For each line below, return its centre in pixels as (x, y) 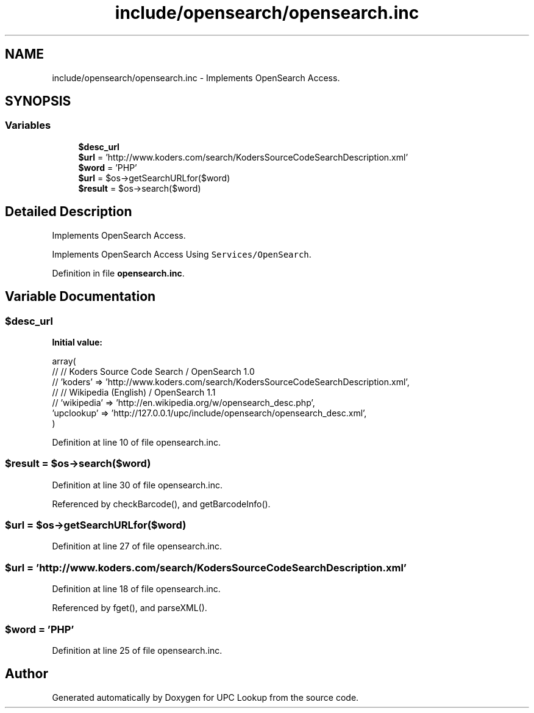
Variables (28, 125)
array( (64, 361)
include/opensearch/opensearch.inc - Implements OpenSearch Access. (196, 78)
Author (27, 674)
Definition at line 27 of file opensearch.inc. (137, 546)
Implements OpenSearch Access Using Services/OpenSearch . (182, 254)
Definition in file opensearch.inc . (118, 273)
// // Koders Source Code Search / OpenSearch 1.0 (153, 371)
